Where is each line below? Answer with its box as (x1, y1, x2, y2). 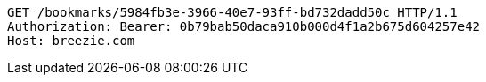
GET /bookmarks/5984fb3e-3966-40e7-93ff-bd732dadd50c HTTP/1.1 (7, 5, 458, 19)
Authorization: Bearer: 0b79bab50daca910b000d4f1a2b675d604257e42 (7, 19, 481, 34)
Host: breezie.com (7, 34, 135, 48)
